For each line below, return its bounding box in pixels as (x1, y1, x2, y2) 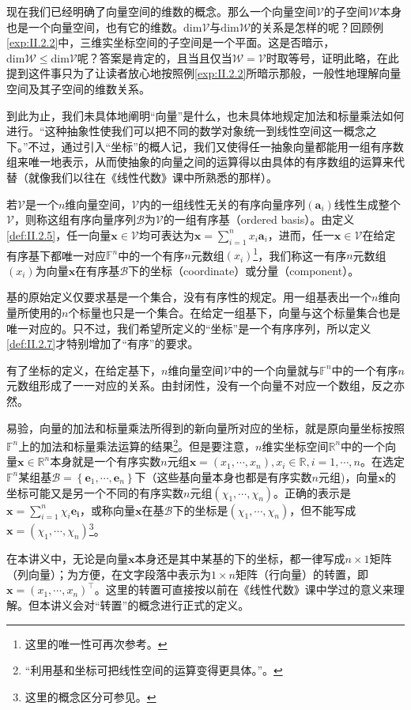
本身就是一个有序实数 (50, 453, 161, 470)
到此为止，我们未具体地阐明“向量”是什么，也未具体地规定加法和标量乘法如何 (6, 107, 405, 123)
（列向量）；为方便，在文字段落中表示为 (6, 565, 211, 582)
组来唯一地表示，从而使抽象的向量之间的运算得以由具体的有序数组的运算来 (6, 153, 394, 170)
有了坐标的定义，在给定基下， (6, 361, 161, 378)
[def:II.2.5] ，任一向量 (6, 226, 111, 243)
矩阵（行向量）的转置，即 (235, 565, 368, 582)
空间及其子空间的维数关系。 (6, 80, 150, 96)
